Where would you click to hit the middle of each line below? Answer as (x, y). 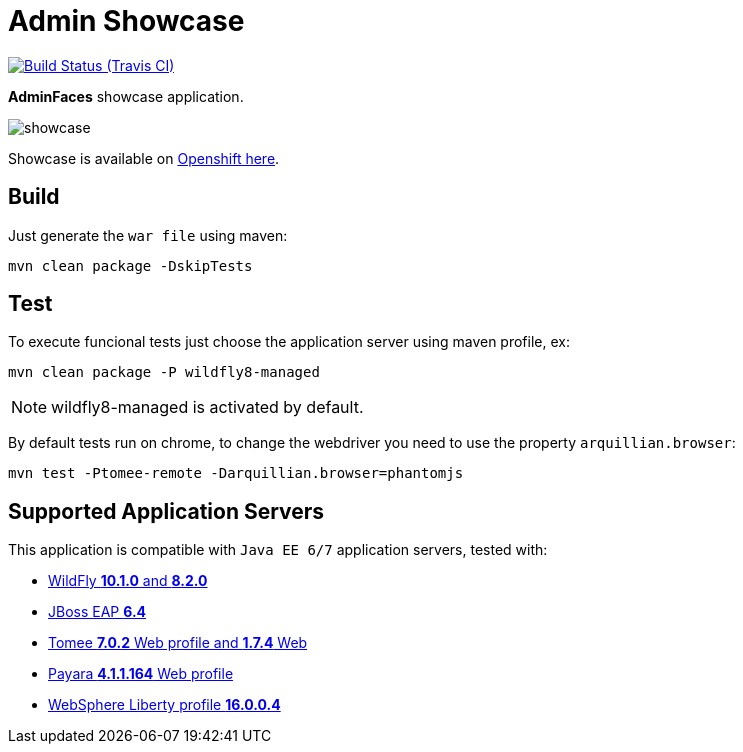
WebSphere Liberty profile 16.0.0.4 (164, 705)
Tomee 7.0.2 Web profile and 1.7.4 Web (178, 643)
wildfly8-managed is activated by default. (207, 407)
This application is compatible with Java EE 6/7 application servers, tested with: (278, 550)
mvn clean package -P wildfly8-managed (164, 372)
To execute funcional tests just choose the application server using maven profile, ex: (289, 342)
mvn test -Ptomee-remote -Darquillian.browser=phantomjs (236, 473)
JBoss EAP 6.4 (97, 612)
